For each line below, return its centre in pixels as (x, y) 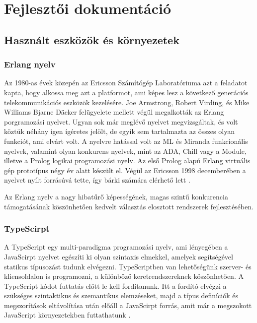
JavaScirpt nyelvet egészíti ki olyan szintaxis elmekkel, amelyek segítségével (119, 256)
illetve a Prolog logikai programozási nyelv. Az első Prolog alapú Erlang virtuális (127, 161)
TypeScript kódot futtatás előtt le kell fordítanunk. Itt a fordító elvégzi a (115, 286)
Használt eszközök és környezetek (92, 39)
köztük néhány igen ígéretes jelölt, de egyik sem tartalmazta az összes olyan (119, 131)
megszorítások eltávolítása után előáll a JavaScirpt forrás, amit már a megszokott (128, 305)
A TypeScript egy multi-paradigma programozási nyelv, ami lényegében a (116, 247)
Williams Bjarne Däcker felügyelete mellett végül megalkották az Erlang (114, 112)
